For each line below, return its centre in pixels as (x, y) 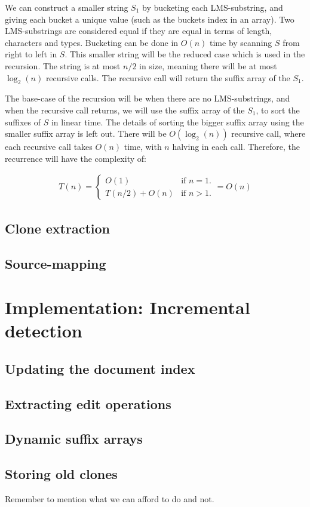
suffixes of (23, 122)
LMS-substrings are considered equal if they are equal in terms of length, (139, 31)
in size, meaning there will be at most (208, 65)
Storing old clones (61, 474)
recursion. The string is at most (63, 65)
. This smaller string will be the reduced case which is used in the (185, 54)
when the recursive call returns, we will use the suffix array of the (125, 110)
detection (44, 331)
